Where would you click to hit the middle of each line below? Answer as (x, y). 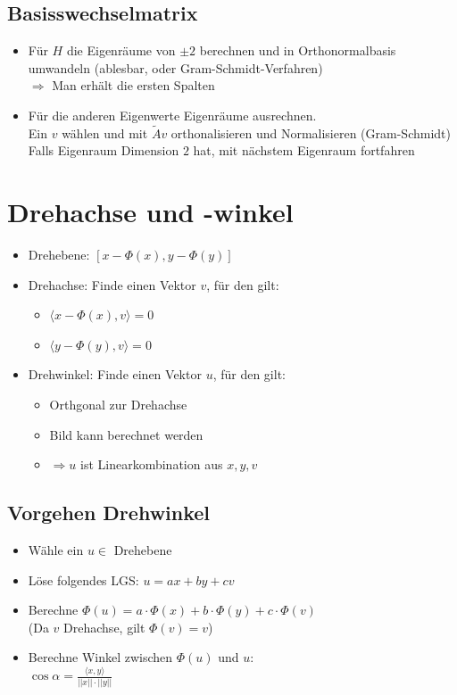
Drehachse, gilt (104, 627)
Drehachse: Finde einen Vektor (112, 284)
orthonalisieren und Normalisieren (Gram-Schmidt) (311, 132)
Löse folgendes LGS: (83, 579)
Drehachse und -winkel (150, 212)
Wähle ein (56, 550)
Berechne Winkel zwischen (100, 657)
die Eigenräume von (121, 50)
